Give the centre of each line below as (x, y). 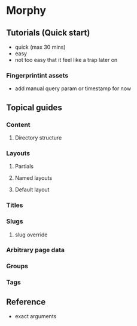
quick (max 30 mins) (40, 47)
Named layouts (34, 178)
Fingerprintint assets (37, 75)
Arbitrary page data (35, 250)
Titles (15, 205)
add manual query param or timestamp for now (73, 88)
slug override (31, 235)
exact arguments (36, 316)
